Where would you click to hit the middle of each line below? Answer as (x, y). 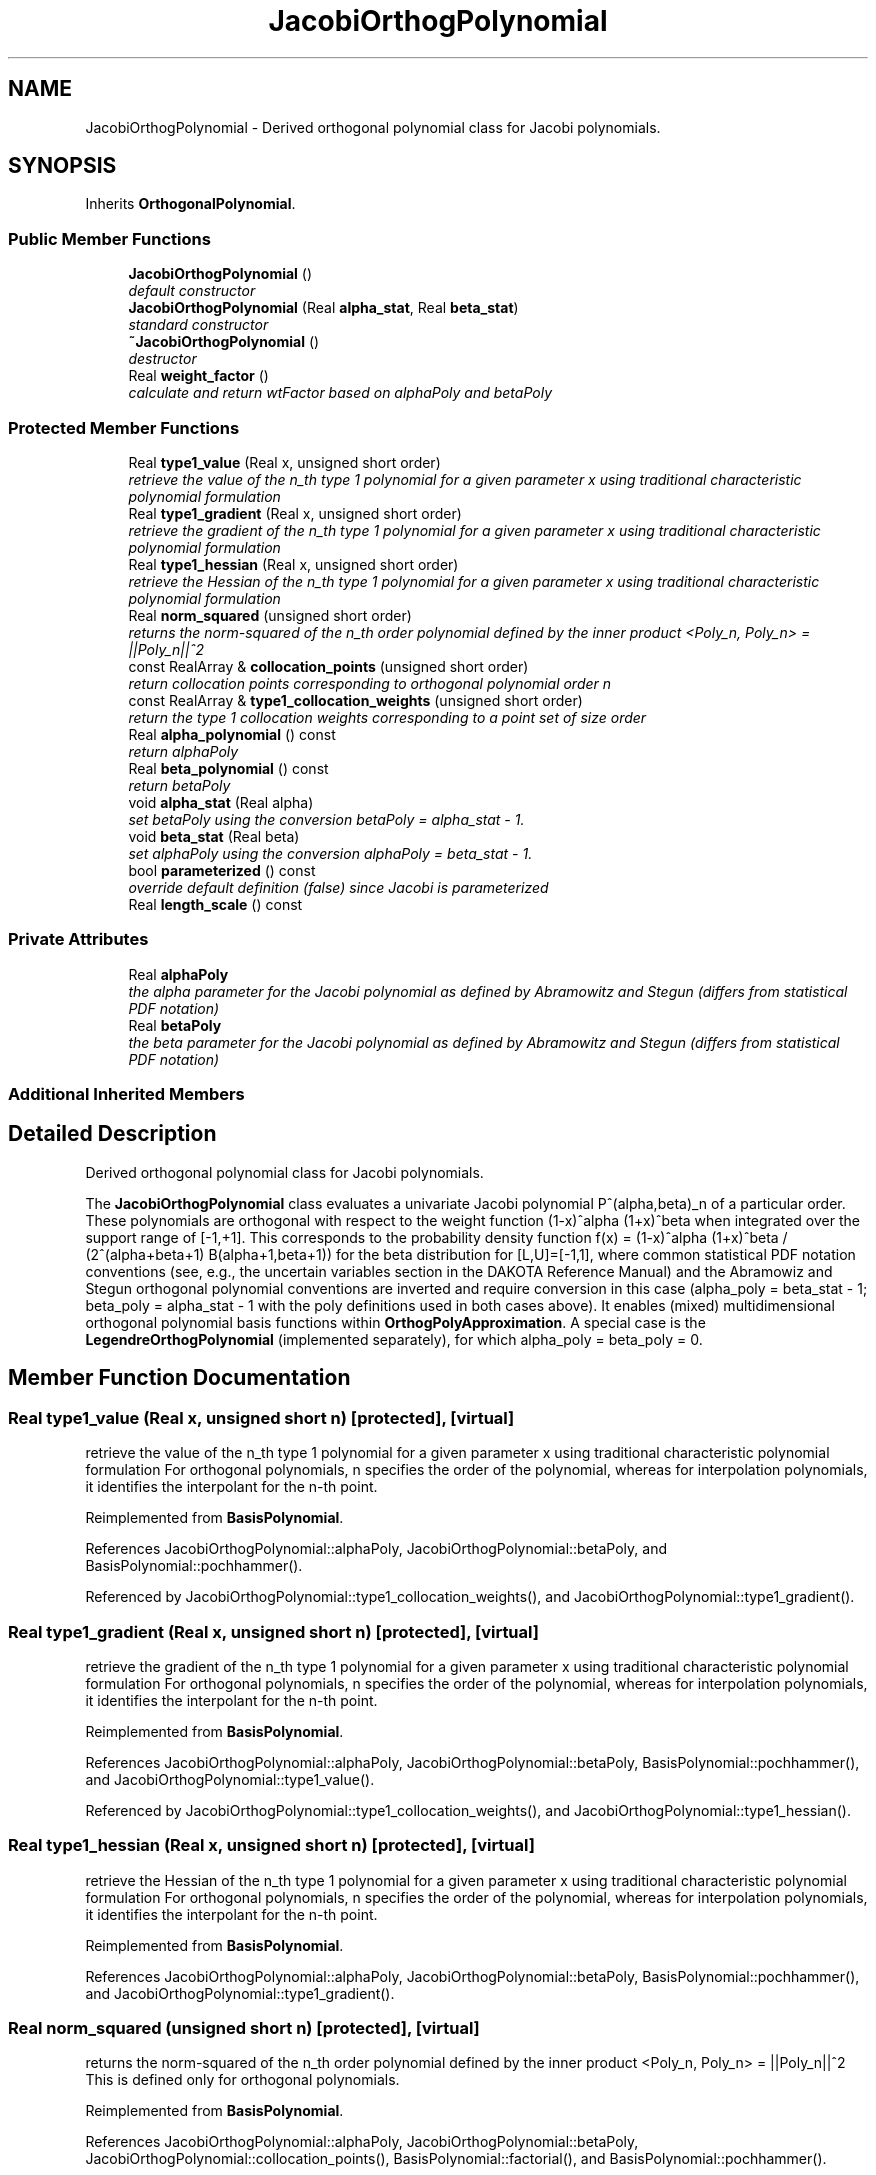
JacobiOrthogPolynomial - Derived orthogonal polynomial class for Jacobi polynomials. (373, 127)
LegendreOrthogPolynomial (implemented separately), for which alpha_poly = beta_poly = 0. (394, 1339)
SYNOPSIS (62, 166)
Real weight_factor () (198, 376)
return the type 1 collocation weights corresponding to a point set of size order (387, 717)
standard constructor (198, 325)
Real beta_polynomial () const (228, 768)
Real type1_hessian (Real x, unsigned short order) (293, 564)
